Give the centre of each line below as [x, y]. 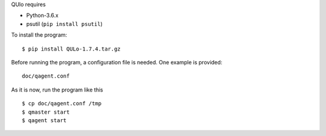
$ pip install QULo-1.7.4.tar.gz [71, 49]
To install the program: [39, 35]
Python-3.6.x [42, 16]
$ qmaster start [46, 112]
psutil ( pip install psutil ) [64, 23]
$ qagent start [44, 120]
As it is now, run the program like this [57, 90]
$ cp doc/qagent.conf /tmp [62, 104]
